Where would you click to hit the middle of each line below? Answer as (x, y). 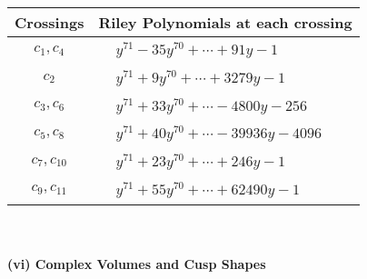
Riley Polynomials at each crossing (225, 22)
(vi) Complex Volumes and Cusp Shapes (137, 264)
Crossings (50, 22)
